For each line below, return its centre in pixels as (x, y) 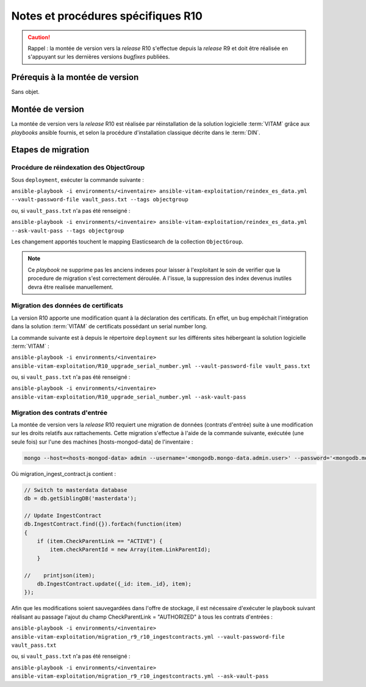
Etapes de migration (50, 150)
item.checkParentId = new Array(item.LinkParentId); (130, 550)
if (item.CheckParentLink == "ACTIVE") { (100, 541)
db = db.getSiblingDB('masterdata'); (81, 498)
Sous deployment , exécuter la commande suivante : (78, 179)
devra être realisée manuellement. (70, 287)
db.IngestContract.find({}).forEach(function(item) (103, 524)
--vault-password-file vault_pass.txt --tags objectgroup (100, 200)
